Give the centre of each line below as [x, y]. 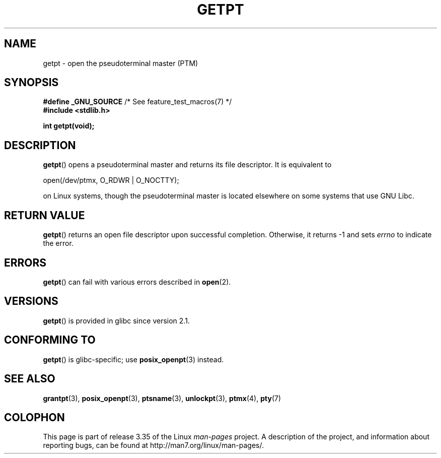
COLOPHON [34, 417]
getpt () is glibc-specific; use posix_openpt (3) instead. [133, 359]
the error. [58, 243]
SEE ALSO [30, 379]
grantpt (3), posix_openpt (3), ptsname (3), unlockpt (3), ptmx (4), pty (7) [162, 398]
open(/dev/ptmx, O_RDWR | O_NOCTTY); [111, 180]
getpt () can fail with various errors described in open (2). [137, 282]
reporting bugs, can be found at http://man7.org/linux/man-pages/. [153, 445]
